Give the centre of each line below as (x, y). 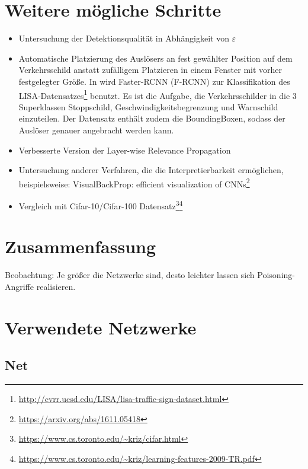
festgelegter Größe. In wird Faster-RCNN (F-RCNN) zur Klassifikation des (154, 81)
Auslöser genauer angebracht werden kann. (96, 130)
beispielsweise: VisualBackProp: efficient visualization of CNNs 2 (134, 183)
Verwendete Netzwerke (101, 327)
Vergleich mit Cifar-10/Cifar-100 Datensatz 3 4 (101, 205)
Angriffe (20, 286)
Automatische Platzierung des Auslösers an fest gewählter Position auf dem (155, 58)
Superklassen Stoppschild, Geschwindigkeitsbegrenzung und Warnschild (148, 106)
